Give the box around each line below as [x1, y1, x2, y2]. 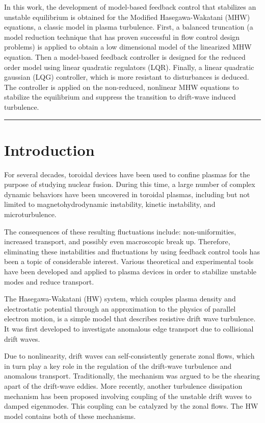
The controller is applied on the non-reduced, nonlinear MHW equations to [4, 81, 239, 92]
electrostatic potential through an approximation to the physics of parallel [4, 303, 236, 314]
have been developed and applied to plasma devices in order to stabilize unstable [4, 266, 257, 276]
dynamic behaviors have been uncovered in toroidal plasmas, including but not [4, 189, 250, 199]
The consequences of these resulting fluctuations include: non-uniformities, [4, 226, 236, 237]
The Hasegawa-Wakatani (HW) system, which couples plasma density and [4, 293, 236, 304]
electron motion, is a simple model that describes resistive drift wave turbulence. [4, 313, 256, 324]
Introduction [4, 139, 95, 160]
